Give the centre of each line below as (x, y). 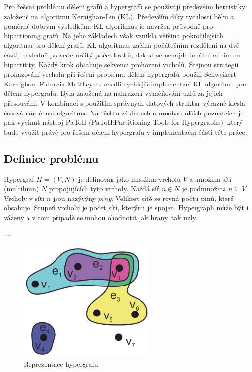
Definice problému (51, 158)
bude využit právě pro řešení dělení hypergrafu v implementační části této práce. (126, 131)
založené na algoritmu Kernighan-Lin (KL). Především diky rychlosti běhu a (119, 16)
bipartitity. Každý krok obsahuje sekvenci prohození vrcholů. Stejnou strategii (121, 64)
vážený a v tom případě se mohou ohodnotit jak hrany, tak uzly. (101, 217)
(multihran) (22, 188)
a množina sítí (210, 179)
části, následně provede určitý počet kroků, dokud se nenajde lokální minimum (122, 54)
